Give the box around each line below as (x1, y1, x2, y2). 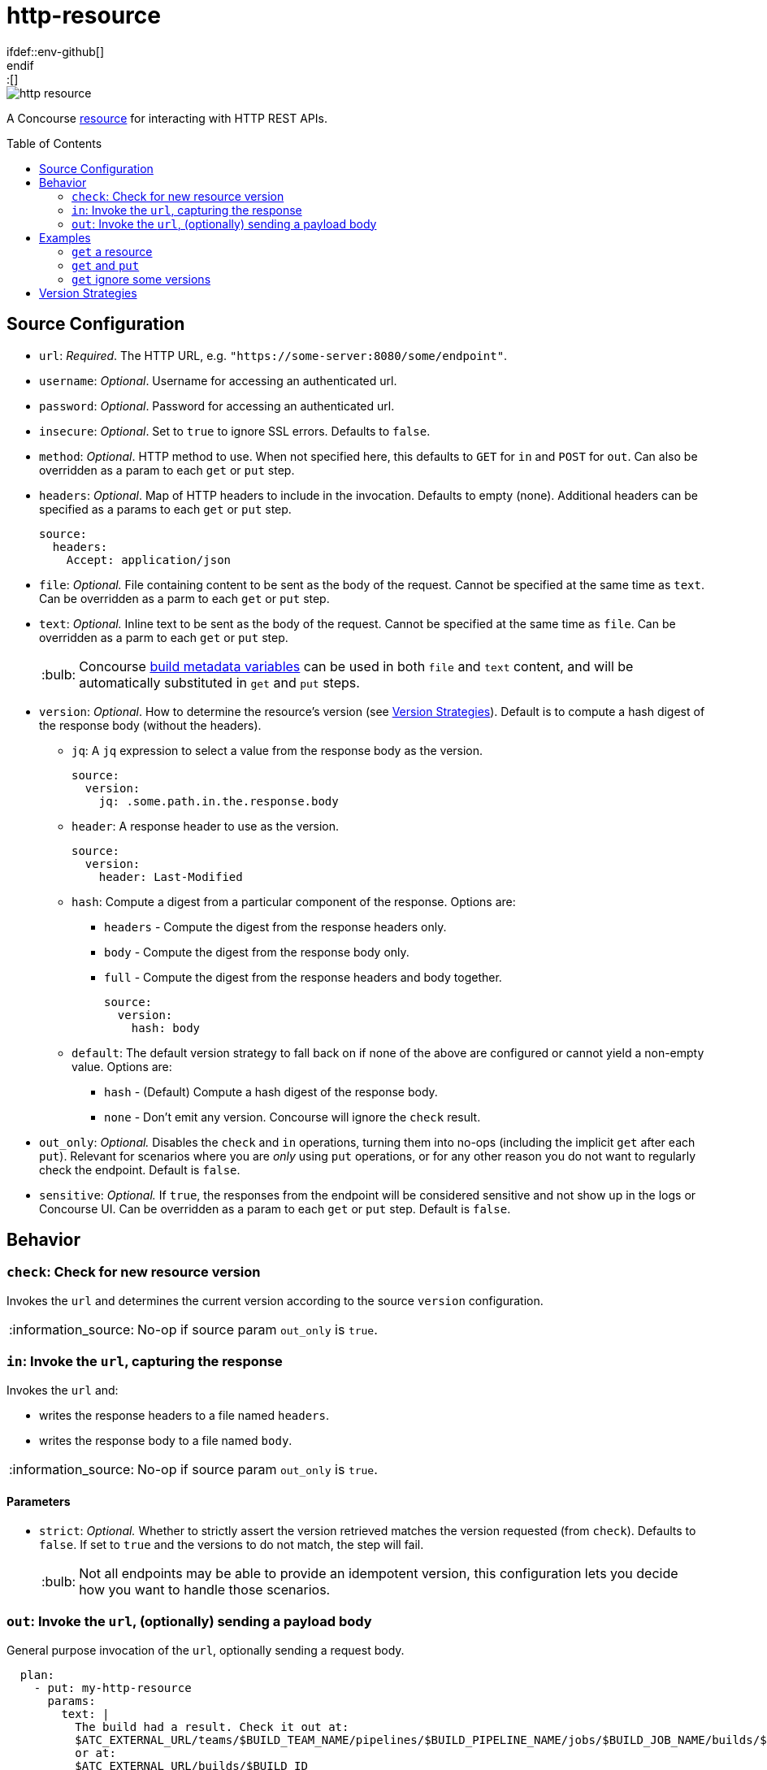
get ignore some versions (71, 271, 211, 286)
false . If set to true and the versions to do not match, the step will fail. (39, 1537, 424, 1551)
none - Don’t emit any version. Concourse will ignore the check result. (104, 1109, 481, 1124)
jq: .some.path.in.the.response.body (98, 794, 339, 808)
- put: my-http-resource (33, 1681, 192, 1694)
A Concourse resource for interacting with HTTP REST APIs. (6, 111, 327, 125)
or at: (75, 1746, 116, 1759)
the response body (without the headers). (39, 718, 262, 732)
